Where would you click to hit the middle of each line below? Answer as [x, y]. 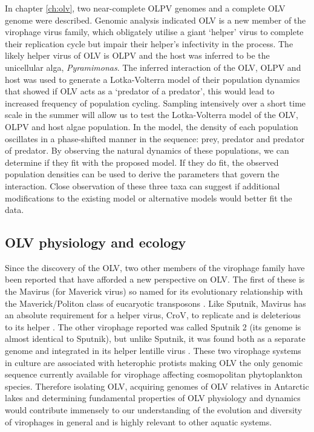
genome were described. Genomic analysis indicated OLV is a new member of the [155, 20]
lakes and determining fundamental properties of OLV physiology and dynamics [153, 398]
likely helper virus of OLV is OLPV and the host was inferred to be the [137, 55]
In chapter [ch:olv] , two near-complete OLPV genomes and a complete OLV [145, 8]
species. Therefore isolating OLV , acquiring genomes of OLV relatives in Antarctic [157, 386]
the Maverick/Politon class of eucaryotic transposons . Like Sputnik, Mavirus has [155, 303]
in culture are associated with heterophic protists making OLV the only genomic [154, 362]
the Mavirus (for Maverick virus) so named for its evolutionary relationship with [154, 291]
